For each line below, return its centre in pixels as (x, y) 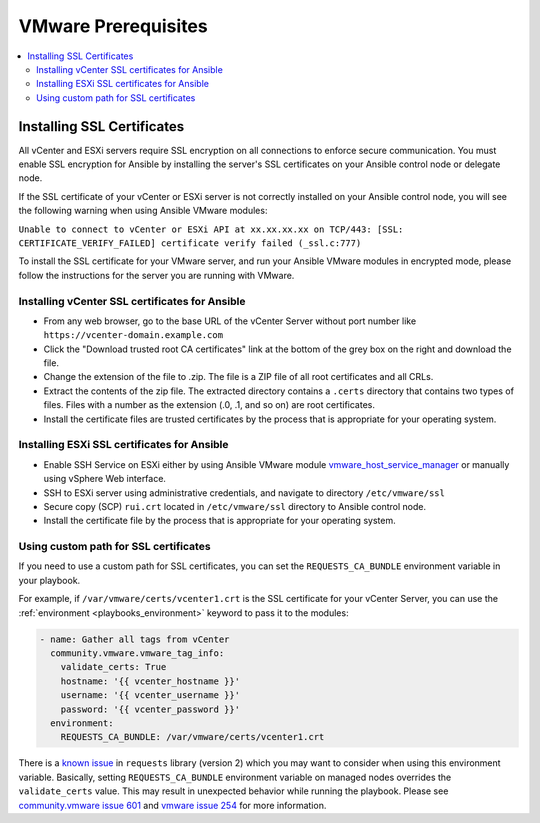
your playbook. (49, 580)
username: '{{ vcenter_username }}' (150, 695)
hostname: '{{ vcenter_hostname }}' (150, 681)
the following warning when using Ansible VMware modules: (143, 211)
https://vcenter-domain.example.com (133, 335)
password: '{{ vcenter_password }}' (150, 709)
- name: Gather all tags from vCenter (134, 639)
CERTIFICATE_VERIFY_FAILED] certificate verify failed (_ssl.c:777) (190, 243)
